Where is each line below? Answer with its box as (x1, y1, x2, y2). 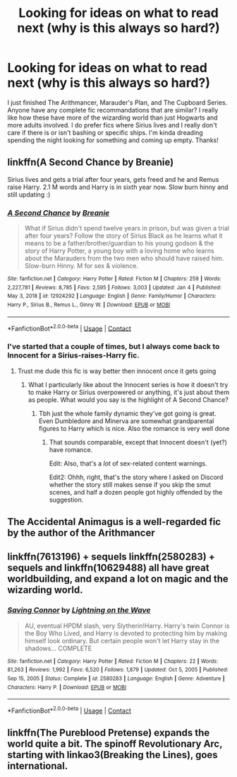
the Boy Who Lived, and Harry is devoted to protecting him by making (24, 628, 228, 638)
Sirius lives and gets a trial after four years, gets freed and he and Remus (7, 175, 219, 183)
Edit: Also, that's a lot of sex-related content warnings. (49, 459, 207, 468)
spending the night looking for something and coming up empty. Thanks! (7, 136, 219, 144)
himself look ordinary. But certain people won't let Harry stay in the (24, 636, 220, 645)
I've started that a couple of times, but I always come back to (7, 342, 220, 352)
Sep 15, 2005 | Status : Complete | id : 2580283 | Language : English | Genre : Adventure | (7, 675, 225, 682)
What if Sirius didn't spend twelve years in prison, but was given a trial (24, 224, 229, 233)
